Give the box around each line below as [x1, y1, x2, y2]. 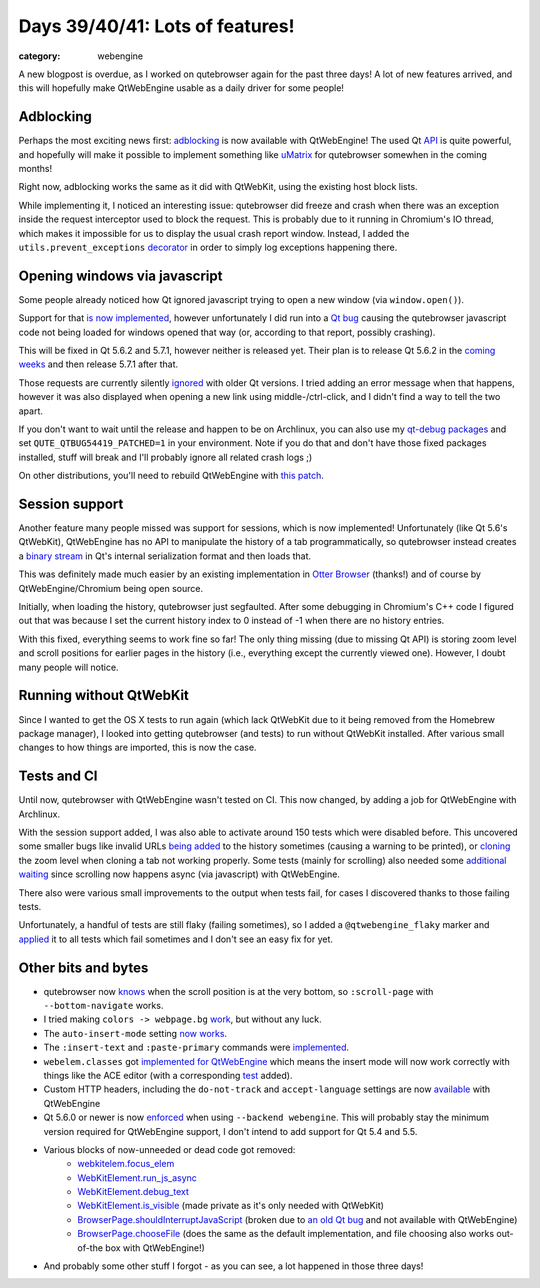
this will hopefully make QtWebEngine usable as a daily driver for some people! [18, 82, 345, 94]
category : [18, 50, 61, 62]
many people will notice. [18, 661, 119, 673]
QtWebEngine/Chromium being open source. [18, 582, 204, 594]
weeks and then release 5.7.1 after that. [18, 358, 179, 370]
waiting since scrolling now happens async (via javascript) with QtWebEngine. [18, 868, 340, 880]
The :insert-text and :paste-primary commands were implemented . [43, 1041, 350, 1054]
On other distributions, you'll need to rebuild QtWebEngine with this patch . [18, 470, 325, 482]
